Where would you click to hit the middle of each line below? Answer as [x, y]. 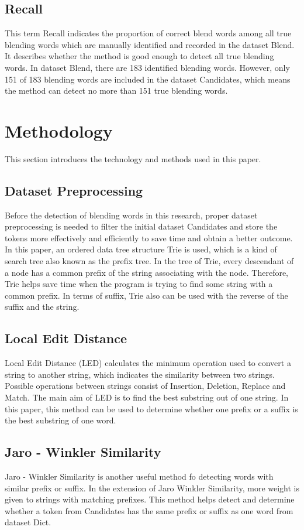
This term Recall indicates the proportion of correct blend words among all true [148, 33]
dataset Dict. [28, 522]
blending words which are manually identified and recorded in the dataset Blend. [150, 44]
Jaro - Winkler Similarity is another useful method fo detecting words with [139, 476]
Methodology [59, 130]
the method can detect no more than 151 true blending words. [116, 90]
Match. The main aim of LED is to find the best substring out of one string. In [147, 397]
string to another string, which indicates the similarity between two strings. [140, 374]
